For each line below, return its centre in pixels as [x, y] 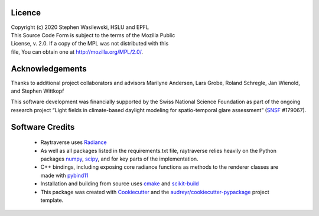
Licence [26, 13]
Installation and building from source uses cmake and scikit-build [120, 184]
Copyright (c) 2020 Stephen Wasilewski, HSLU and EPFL [80, 27]
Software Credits [43, 127]
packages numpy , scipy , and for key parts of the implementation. [119, 159]
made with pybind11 [64, 175]
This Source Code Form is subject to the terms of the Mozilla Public [93, 35]
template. [52, 200]
